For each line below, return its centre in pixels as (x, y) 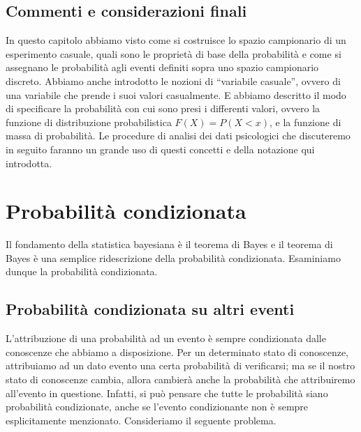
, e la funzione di (305, 122)
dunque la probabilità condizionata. (82, 271)
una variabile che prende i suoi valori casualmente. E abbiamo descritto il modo (176, 94)
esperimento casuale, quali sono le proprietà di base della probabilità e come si (174, 53)
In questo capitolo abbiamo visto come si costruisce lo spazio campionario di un (176, 40)
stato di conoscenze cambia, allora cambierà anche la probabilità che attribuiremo (180, 379)
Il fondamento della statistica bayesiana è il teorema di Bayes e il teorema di (169, 244)
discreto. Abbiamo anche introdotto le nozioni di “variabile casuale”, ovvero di (173, 80)
